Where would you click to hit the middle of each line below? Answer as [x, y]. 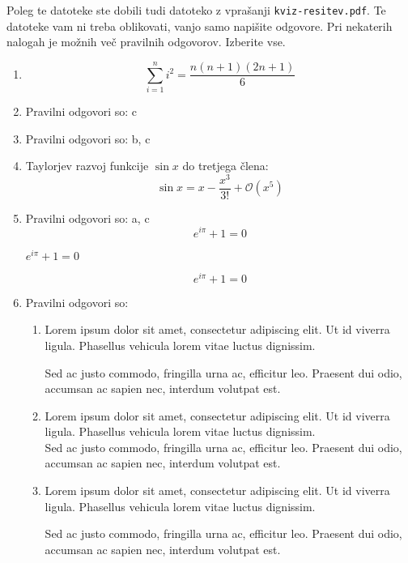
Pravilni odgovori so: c [81, 111]
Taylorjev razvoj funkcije [87, 166]
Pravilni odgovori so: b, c [88, 138]
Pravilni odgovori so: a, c [87, 218]
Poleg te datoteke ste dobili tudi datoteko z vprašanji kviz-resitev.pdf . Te [196, 10]
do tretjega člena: [225, 166]
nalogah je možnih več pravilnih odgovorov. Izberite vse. [146, 42]
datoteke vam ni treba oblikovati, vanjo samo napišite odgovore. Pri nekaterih [200, 26]
